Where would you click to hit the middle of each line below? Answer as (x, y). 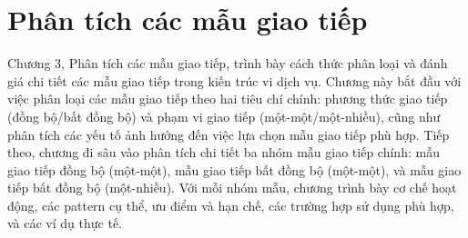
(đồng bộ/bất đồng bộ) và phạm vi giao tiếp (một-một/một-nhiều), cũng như (224, 116)
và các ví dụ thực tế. (65, 223)
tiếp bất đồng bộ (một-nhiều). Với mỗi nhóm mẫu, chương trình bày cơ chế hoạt (232, 188)
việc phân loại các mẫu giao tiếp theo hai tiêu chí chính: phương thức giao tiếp (228, 99)
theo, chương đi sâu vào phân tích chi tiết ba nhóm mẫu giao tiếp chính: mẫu (224, 152)
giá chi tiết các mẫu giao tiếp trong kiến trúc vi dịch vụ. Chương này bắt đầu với (234, 80)
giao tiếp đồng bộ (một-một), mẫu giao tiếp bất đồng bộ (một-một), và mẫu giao (234, 169)
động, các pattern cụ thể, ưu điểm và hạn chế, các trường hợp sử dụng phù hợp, (231, 205)
